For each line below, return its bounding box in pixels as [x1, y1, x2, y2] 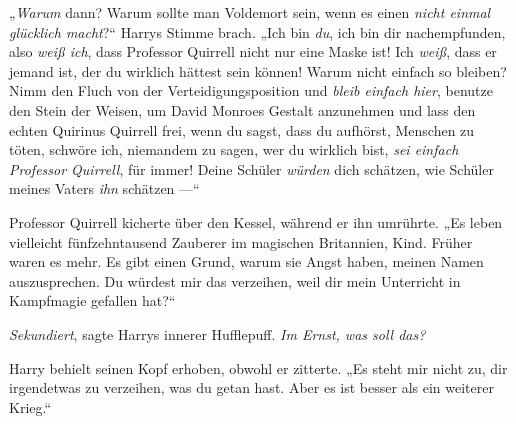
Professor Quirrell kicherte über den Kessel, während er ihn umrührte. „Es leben [9, 211, 503, 232]
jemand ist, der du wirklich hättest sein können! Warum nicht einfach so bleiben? [9, 60, 507, 81]
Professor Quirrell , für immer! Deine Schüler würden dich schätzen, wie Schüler [9, 158, 494, 179]
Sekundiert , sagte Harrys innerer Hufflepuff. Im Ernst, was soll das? [9, 323, 426, 344]
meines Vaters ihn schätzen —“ [9, 178, 200, 199]
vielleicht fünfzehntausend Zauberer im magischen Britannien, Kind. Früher [9, 231, 473, 252]
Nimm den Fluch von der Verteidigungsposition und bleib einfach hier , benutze [9, 80, 493, 101]
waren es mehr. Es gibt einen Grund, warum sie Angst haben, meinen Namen [9, 251, 484, 272]
